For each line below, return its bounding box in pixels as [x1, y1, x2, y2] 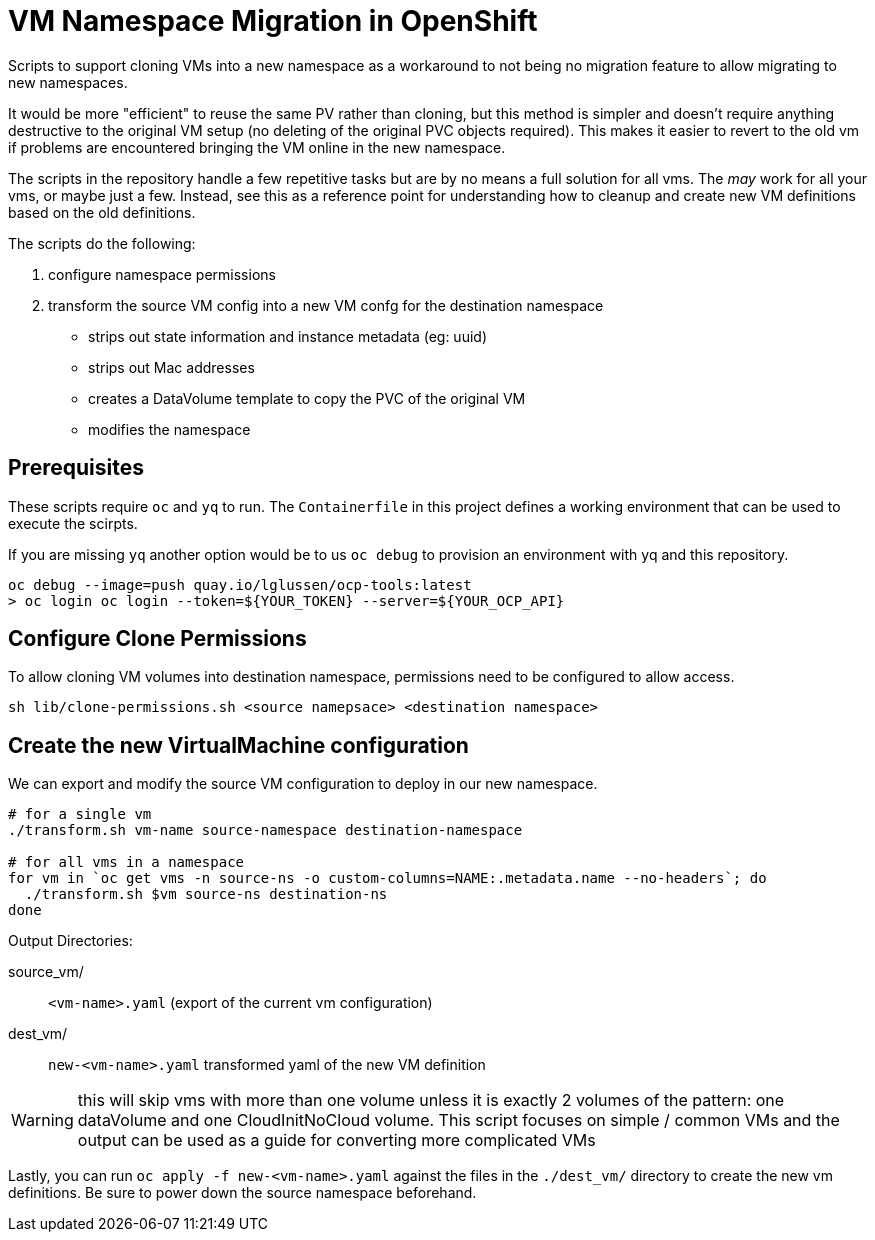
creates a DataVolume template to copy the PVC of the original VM [88, 389, 526, 407]
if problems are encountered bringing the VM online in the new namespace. [8, 138, 506, 156]
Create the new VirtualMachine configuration [8, 732, 469, 758]
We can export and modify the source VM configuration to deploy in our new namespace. [8, 775, 598, 793]
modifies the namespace [88, 420, 251, 438]
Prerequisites [8, 455, 144, 481]
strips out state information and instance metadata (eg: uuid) [88, 327, 487, 345]
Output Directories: [8, 932, 133, 950]
